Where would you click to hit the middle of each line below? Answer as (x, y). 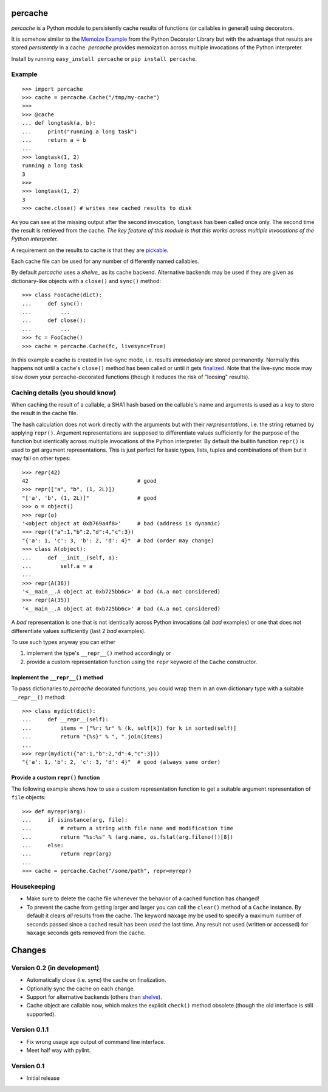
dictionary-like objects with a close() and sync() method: (86, 281)
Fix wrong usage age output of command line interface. (96, 1041)
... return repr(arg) (67, 854)
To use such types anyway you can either (63, 642)
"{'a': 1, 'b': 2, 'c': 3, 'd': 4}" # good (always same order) (121, 762)
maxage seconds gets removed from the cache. (86, 933)
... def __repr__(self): (65, 719)
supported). (41, 1014)
